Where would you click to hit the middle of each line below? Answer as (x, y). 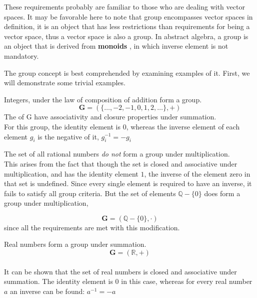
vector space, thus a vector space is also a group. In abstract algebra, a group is (126, 36)
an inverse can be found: (47, 291)
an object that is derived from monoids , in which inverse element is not (116, 46)
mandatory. (21, 55)
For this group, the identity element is (62, 126)
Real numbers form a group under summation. (75, 244)
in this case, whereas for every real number (187, 281)
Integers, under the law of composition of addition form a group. (103, 99)
